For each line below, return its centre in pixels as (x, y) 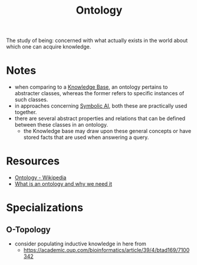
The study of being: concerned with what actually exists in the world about (97, 41)
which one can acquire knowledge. (49, 47)
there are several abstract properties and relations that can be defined (100, 118)
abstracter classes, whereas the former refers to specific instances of (99, 93)
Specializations (45, 208)
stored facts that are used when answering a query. (86, 137)
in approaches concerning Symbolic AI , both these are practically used (101, 106)
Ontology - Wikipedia (40, 177)
